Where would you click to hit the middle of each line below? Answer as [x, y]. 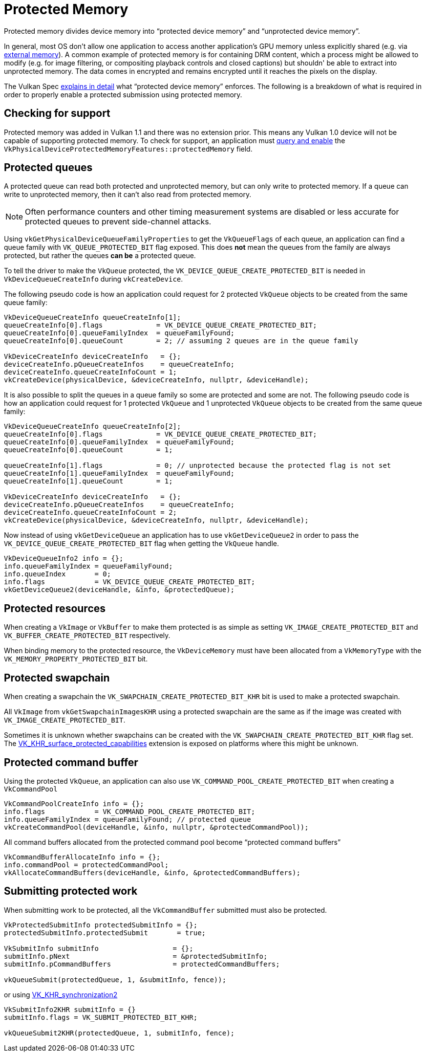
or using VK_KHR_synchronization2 [61, 994]
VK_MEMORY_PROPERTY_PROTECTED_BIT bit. [76, 659]
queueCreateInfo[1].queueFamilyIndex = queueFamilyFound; [119, 473]
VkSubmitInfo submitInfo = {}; [99, 948]
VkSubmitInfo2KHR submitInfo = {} [70, 1009]
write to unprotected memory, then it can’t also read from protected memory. [128, 195]
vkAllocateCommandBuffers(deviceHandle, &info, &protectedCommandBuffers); [152, 872]
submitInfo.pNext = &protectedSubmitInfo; [136, 956]
